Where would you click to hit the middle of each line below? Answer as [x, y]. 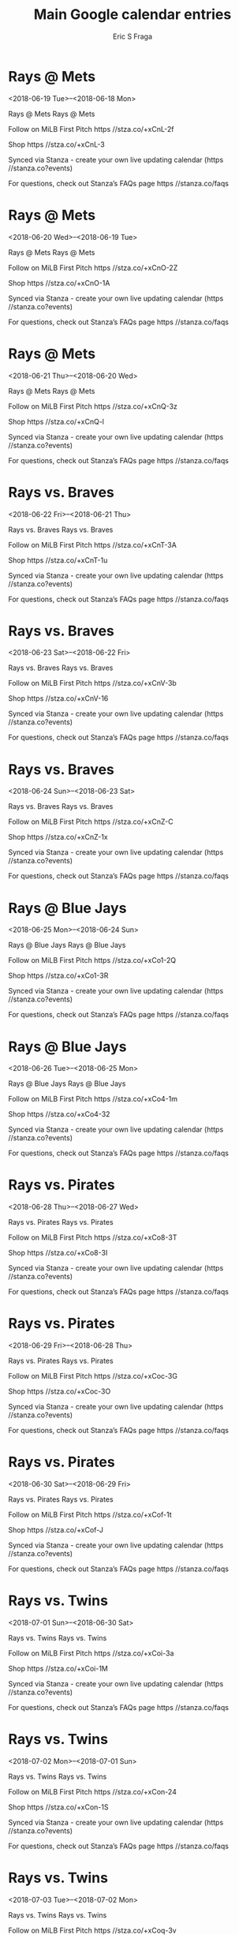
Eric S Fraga [133, 36]
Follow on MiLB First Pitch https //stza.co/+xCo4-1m [93, 1099]
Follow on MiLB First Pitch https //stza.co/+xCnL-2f [91, 129]
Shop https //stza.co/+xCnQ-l [56, 421]
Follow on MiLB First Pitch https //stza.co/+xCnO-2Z [93, 268]
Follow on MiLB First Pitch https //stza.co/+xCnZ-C [91, 822]
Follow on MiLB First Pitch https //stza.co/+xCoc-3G [93, 1376]
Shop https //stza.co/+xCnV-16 [58, 698]
